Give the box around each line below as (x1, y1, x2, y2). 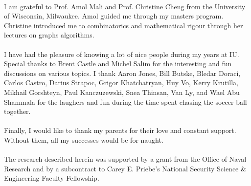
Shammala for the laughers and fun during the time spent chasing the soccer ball (4, 96, 247, 107)
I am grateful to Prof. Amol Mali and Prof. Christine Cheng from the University (4, 1, 246, 11)
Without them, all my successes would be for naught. (4, 134, 163, 145)
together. (4, 106, 31, 116)
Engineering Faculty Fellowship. (4, 173, 99, 183)
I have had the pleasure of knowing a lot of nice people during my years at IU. (4, 49, 239, 59)
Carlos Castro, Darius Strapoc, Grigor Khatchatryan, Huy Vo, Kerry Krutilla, (4, 77, 238, 88)
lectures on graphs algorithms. (4, 30, 94, 40)
